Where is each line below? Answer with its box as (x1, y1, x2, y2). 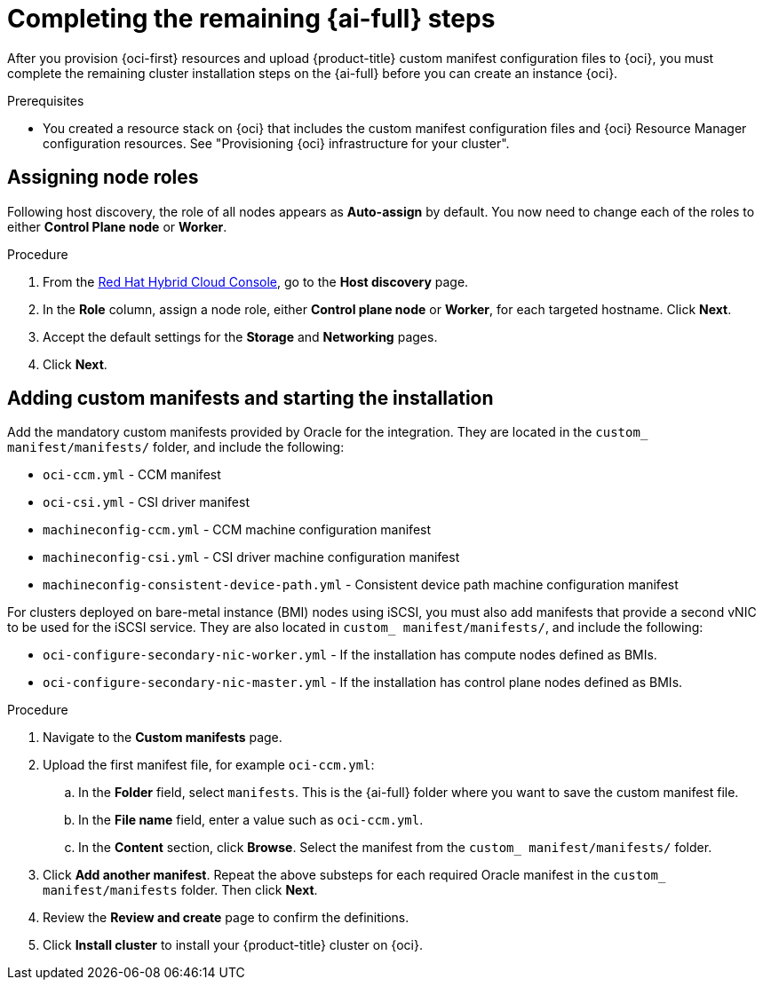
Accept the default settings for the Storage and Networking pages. (43, 328, 438, 344)
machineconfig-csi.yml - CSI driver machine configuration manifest (43, 549, 460, 565)
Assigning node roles (7, 166, 199, 189)
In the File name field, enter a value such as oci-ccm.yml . (78, 812, 424, 828)
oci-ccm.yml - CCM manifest (43, 467, 221, 483)
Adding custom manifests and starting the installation (7, 387, 494, 410)
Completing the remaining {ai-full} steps (7, 4, 496, 34)
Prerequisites (7, 92, 84, 108)
